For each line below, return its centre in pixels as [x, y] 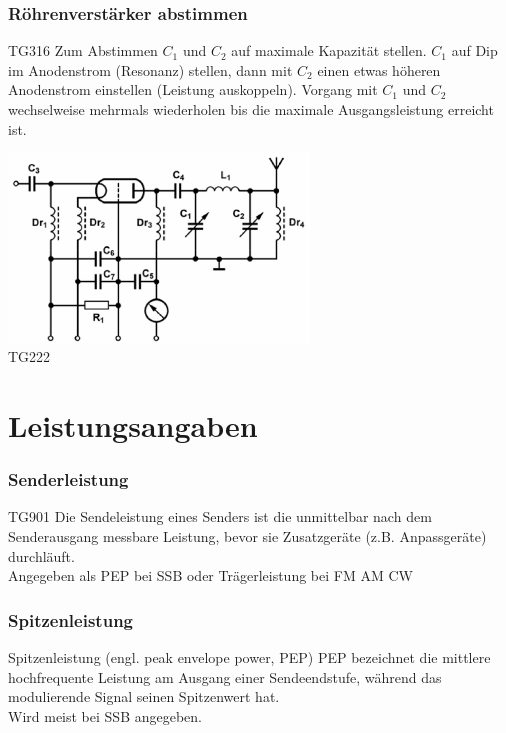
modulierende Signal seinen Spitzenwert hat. [144, 696]
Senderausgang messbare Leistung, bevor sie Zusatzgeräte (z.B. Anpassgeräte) [247, 536]
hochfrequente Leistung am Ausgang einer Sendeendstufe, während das [225, 676]
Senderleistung [68, 479]
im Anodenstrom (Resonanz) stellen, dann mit [150, 69]
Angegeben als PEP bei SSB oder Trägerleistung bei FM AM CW [210, 575]
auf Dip [474, 50]
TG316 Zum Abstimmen [83, 50]
